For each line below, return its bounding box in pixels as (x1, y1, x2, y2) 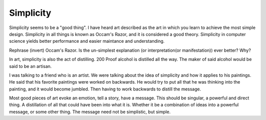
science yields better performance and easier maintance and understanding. (9, 38, 165, 44)
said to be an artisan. (9, 63, 52, 69)
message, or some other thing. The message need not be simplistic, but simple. (9, 109, 171, 115)
